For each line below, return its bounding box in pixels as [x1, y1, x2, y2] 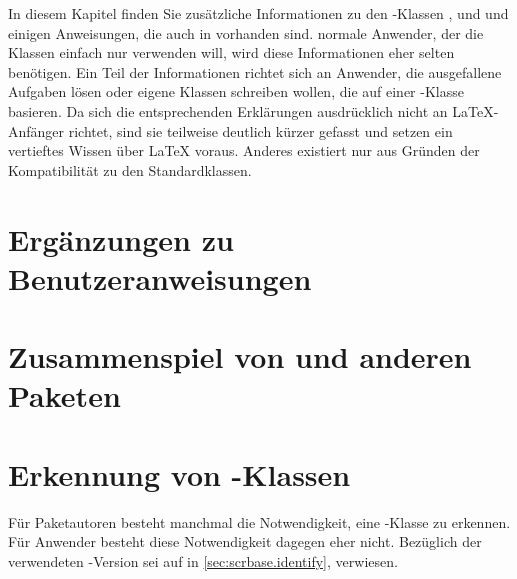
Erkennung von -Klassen [8, 453, 351, 494]
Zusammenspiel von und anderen [8, 336, 472, 377]
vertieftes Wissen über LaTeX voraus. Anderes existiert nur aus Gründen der [8, 140, 480, 161]
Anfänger [8, 120, 65, 141]
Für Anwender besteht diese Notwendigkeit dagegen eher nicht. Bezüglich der [8, 531, 482, 552]
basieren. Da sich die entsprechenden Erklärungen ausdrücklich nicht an [8, 100, 448, 121]
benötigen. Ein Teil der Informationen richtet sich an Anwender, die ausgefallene [8, 61, 502, 82]
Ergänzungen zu [8, 218, 234, 259]
